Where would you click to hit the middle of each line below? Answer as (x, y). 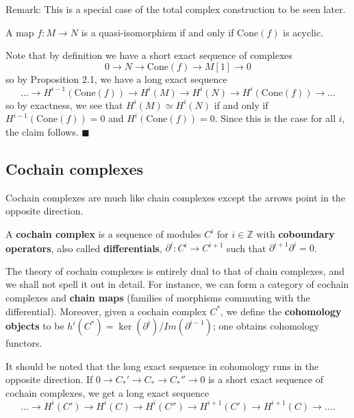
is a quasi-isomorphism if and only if (157, 32)
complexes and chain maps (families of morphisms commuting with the (158, 297)
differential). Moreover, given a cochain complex (106, 311)
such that (246, 248)
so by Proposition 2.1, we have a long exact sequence (116, 78)
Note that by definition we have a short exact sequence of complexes (149, 55)
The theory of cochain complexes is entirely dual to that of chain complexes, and (175, 270)
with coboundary (295, 234)
